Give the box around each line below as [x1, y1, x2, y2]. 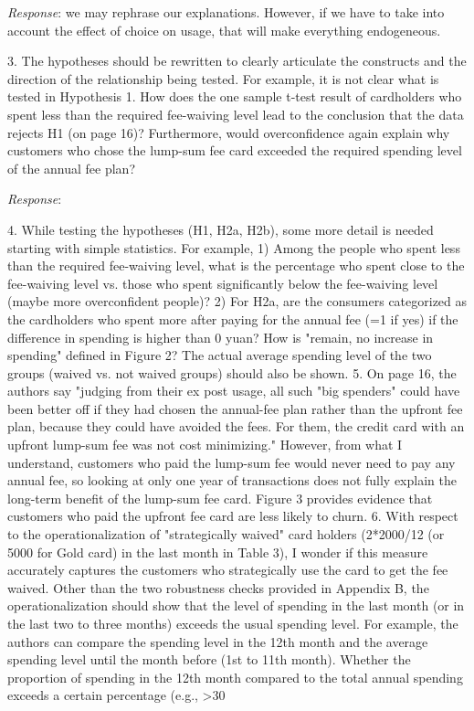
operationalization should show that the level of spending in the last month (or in [7, 596, 465, 615]
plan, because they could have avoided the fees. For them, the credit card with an [7, 417, 465, 436]
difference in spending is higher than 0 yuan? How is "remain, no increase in [7, 327, 434, 346]
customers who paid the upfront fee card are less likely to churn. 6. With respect [7, 506, 458, 525]
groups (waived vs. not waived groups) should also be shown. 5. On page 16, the [7, 363, 457, 382]
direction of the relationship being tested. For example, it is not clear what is [7, 69, 439, 88]
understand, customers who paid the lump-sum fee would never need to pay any [7, 452, 456, 472]
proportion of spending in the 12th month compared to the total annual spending [7, 667, 463, 686]
